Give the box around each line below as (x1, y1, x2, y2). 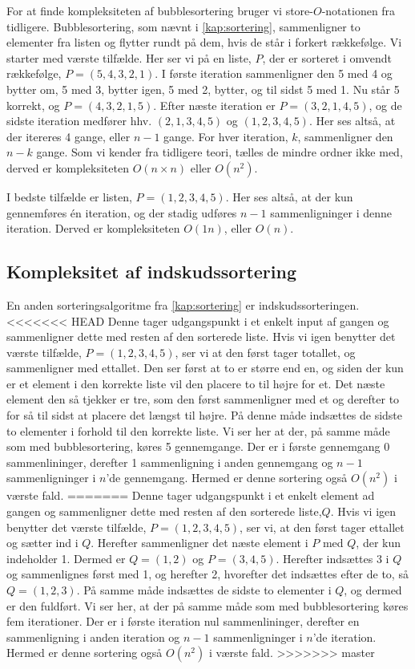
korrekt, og (6, 96, 60, 113)
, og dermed (344, 582, 402, 598)
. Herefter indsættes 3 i (276, 549, 389, 566)
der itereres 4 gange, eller (6, 128, 131, 144)
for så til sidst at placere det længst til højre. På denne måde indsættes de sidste (6, 407, 403, 424)
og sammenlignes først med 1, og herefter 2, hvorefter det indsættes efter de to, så (6, 566, 409, 582)
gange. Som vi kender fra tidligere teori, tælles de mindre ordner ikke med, (36, 144, 403, 160)
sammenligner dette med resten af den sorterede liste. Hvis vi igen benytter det (6, 328, 396, 345)
